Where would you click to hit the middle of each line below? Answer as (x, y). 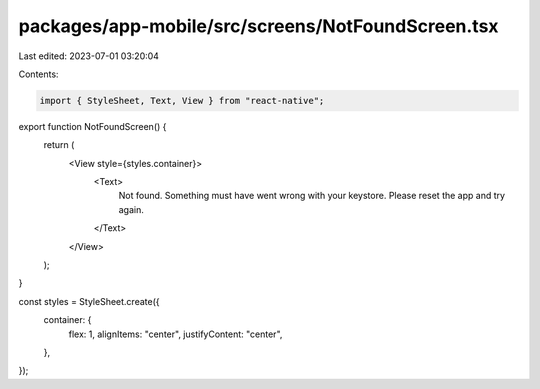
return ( (59, 145)
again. (131, 209)
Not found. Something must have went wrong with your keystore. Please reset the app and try (311, 196)
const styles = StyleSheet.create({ (89, 301)
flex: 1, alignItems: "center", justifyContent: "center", (175, 334)
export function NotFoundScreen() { (92, 126)
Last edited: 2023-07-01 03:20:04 (89, 56)
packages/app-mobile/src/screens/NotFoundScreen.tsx (258, 26)
